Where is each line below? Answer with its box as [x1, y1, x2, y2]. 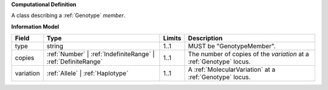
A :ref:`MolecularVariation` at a [188, 65, 276, 74]
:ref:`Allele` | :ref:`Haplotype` [46, 69, 129, 78]
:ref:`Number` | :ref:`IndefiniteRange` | [46, 50, 155, 59]
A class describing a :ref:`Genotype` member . [11, 12, 126, 19]
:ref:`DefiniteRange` [46, 57, 103, 66]
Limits [163, 34, 182, 42]
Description [188, 34, 223, 42]
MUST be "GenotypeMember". [188, 42, 276, 51]
